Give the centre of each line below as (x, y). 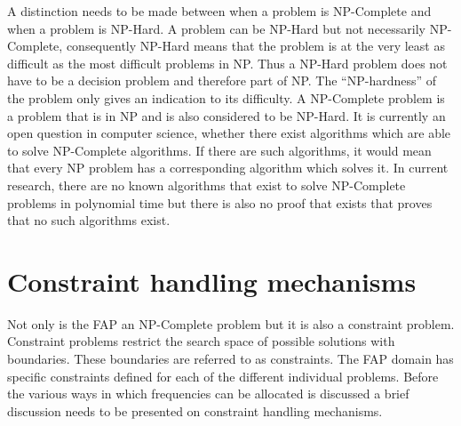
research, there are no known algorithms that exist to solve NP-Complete (207, 185)
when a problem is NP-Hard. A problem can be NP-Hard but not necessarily (216, 28)
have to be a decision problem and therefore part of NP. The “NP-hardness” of (222, 80)
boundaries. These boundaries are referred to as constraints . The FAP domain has (230, 359)
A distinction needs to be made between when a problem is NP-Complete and (219, 11)
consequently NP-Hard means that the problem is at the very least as (255, 46)
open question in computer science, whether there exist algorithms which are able (229, 133)
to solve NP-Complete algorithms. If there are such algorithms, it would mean (219, 150)
